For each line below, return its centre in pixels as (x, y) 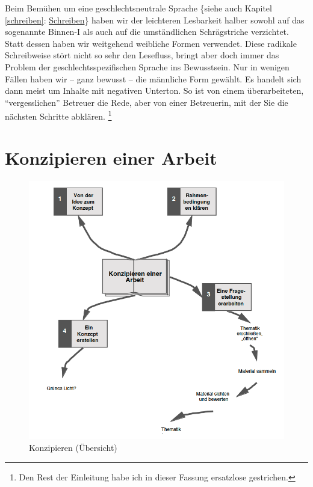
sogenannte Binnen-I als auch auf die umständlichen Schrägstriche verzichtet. (147, 32)
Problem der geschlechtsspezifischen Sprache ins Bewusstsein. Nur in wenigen (147, 66)
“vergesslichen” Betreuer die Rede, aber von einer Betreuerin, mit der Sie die (147, 102)
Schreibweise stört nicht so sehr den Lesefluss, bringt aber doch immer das (142, 55)
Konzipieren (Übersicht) (73, 448)
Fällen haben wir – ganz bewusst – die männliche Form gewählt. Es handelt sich (153, 78)
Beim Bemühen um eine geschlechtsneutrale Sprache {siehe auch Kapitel (138, 8)
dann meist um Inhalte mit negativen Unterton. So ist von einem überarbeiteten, (154, 90)
